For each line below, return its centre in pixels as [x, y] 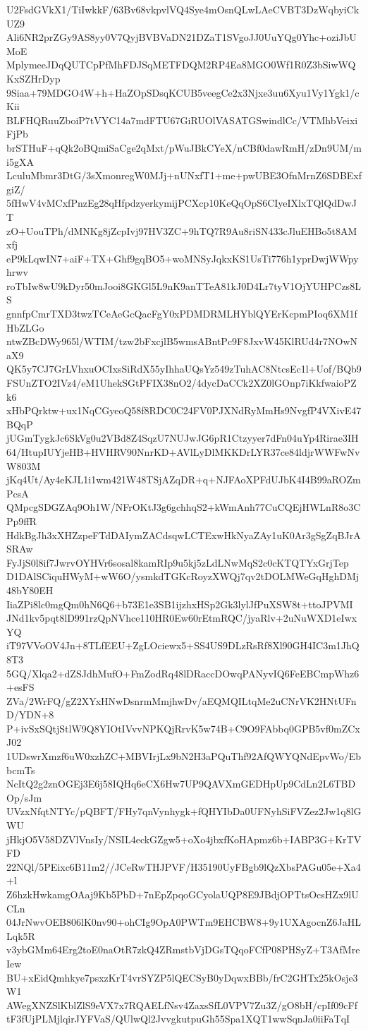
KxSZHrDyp [33, 78]
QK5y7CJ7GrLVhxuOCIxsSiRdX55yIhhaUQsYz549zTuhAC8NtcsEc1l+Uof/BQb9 [184, 369]
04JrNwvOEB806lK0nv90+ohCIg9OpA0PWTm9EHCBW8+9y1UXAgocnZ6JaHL [184, 922]
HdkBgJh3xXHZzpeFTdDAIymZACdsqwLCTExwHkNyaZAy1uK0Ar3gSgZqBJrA [184, 535]
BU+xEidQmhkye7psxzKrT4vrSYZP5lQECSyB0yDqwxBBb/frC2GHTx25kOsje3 [182, 977]
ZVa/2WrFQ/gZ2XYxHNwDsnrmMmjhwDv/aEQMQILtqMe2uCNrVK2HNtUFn [182, 700]
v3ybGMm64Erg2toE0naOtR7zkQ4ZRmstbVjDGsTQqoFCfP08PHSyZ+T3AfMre [183, 949]
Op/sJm [24, 797]
